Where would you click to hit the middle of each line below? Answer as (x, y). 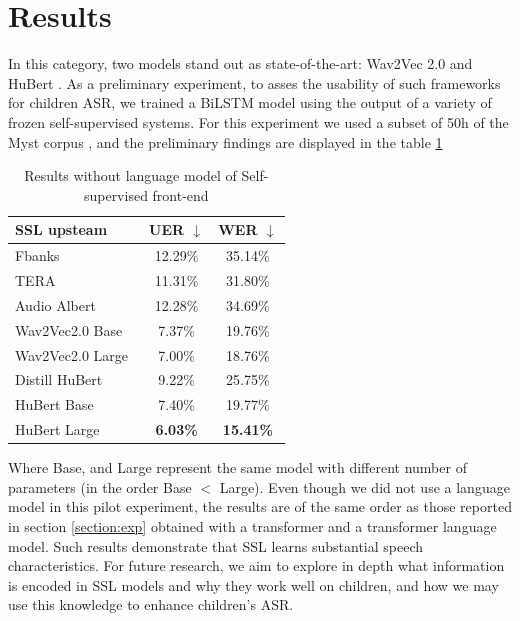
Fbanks (37, 255)
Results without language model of (130, 175)
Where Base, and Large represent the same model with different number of (237, 467)
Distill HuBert (59, 379)
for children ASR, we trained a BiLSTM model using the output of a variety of (250, 102)
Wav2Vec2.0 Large (72, 354)
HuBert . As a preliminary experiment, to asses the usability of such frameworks (254, 82)
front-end (180, 194)
